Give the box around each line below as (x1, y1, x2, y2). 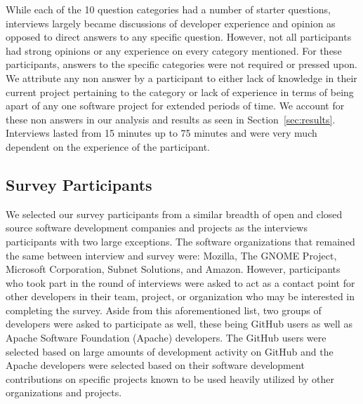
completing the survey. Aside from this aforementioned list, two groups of (6, 302, 322, 317)
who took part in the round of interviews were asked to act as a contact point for (6, 275, 355, 290)
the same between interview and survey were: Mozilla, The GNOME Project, (6, 248, 337, 262)
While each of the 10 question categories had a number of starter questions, (6, 2, 331, 16)
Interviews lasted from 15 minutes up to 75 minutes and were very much (6, 126, 317, 140)
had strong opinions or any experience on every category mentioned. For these (6, 43, 342, 58)
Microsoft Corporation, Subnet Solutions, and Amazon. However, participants (6, 262, 341, 276)
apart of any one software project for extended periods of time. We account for (6, 98, 345, 113)
